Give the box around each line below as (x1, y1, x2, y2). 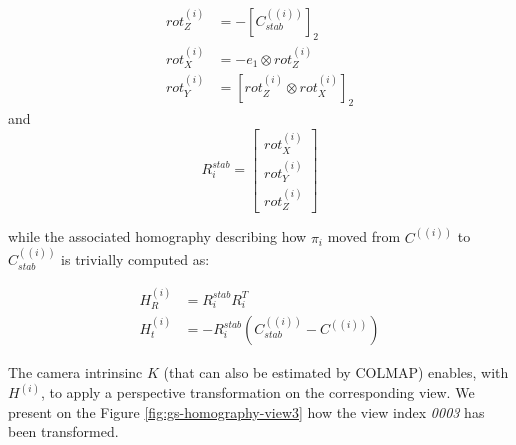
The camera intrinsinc (8, 362, 143, 383)
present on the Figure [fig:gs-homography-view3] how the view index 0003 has (8, 401, 485, 422)
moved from (327, 226, 401, 247)
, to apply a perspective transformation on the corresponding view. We (40, 382, 475, 403)
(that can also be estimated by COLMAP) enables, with (163, 362, 509, 383)
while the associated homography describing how (8, 226, 307, 247)
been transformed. (8, 421, 119, 442)
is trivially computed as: (61, 249, 210, 270)
